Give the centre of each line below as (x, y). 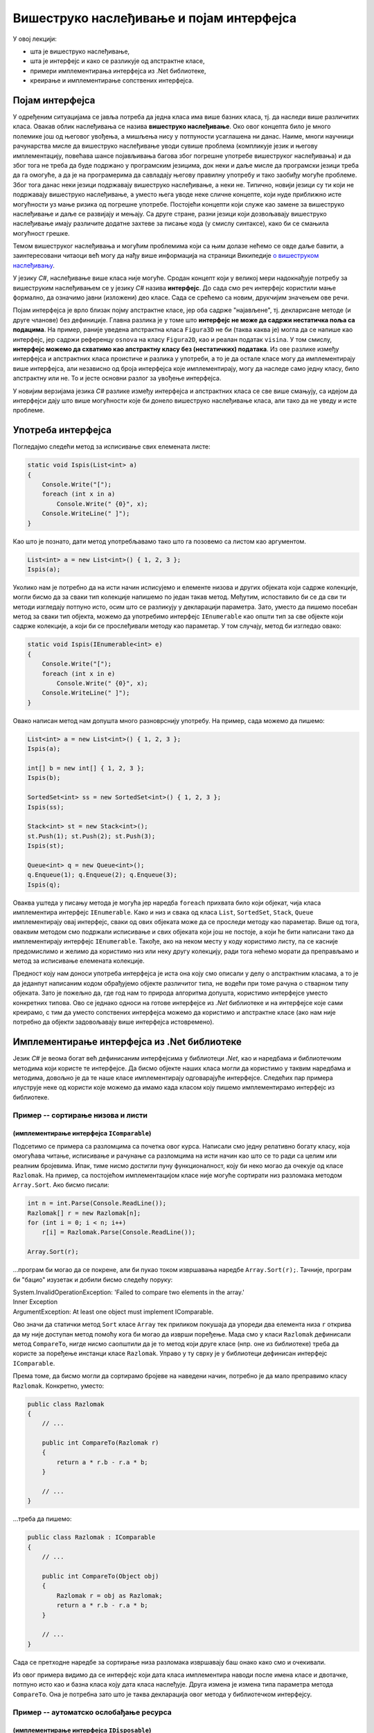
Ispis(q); (44, 885)
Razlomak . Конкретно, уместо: (59, 1386)
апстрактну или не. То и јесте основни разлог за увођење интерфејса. (117, 378)
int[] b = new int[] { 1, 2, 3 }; (86, 768)
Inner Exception (35, 1302)
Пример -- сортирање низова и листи (80, 1115)
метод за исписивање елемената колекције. (79, 961)
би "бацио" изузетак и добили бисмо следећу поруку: (93, 1280)
